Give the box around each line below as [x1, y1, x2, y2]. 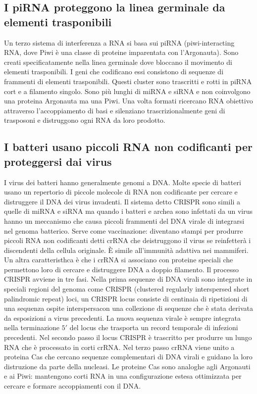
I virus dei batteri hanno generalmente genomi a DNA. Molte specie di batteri [4, 177, 241, 187]
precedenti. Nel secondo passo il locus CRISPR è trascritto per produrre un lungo [4, 332, 252, 343]
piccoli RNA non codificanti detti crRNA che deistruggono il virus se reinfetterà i [4, 235, 251, 246]
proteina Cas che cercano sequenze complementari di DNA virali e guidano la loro [4, 351, 253, 362]
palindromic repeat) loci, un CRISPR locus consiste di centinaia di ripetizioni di [4, 293, 248, 303]
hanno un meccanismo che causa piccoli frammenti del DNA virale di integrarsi [4, 215, 245, 226]
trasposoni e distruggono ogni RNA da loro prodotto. [4, 115, 165, 125]
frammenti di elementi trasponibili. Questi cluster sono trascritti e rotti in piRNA [4, 76, 252, 86]
